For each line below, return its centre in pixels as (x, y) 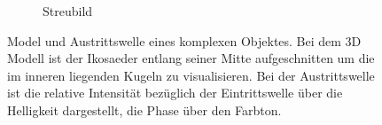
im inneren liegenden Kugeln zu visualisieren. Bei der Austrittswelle (191, 75)
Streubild (68, 11)
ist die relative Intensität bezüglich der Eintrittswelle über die (175, 93)
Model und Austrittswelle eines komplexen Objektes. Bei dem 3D (184, 40)
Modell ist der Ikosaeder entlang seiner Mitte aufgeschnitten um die (191, 58)
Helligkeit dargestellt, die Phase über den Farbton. (144, 109)
